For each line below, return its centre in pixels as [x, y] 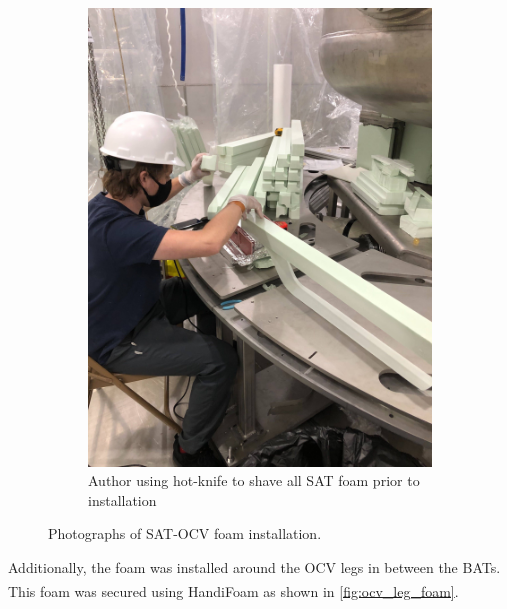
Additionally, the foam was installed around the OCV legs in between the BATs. [254, 567]
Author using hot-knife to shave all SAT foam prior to [254, 480]
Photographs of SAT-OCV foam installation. [185, 533]
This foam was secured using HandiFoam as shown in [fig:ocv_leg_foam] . [233, 590]
